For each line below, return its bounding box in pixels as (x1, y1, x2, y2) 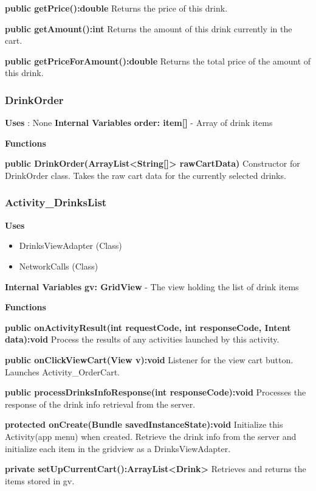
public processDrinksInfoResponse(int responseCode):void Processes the (5, 386, 306, 399)
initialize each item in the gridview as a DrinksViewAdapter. (5, 442, 231, 454)
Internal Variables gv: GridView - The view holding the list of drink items (5, 280, 299, 293)
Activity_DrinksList (5, 195, 107, 210)
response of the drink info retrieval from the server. (5, 397, 196, 410)
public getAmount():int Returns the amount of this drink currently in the (5, 22, 292, 35)
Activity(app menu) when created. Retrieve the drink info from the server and (5, 430, 297, 442)
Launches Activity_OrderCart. (5, 365, 120, 378)
